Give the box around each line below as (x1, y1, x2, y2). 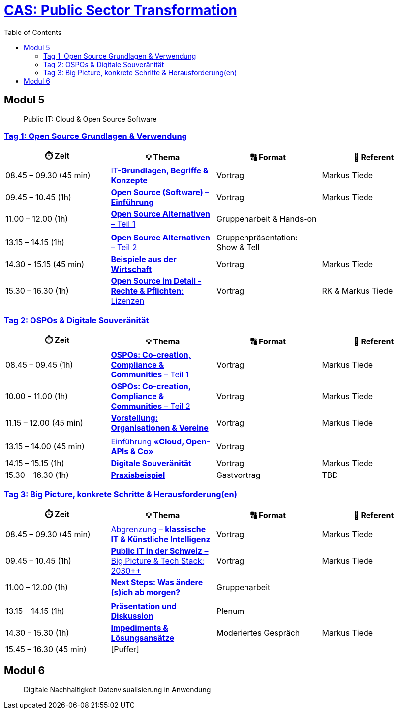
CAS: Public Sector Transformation (4, 2, 237, 19)
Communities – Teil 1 (111, 370, 189, 380)
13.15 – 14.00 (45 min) (5, 441, 85, 452)
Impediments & (111, 622, 168, 633)
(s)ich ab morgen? (111, 587, 181, 597)
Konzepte (111, 175, 148, 186)
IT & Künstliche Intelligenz (111, 534, 211, 544)
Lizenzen (111, 296, 145, 306)
